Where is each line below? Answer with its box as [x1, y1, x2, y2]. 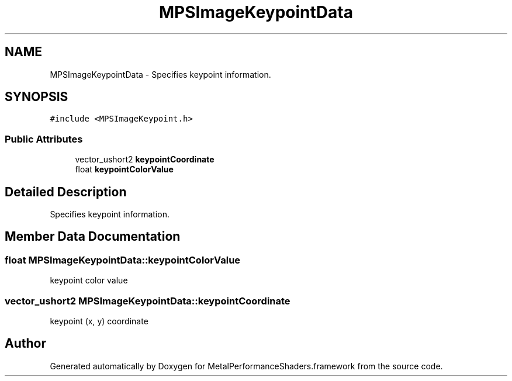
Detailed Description [5, 184, 127, 199]
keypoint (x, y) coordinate [50, 316, 148, 326]
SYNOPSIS [5, 89, 68, 105]
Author [5, 336, 46, 351]
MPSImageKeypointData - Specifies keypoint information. [50, 69, 271, 79]
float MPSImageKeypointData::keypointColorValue [5, 254, 241, 266]
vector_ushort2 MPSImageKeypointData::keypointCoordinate [5, 295, 290, 307]
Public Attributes [5, 133, 83, 145]
